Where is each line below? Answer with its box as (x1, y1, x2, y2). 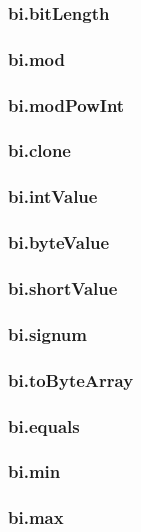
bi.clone (8, 138, 71, 163)
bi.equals (8, 413, 80, 438)
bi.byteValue (8, 230, 110, 255)
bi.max (8, 505, 64, 530)
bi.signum (8, 321, 87, 346)
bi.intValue (8, 184, 98, 209)
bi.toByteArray (8, 367, 134, 392)
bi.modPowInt (8, 92, 125, 117)
